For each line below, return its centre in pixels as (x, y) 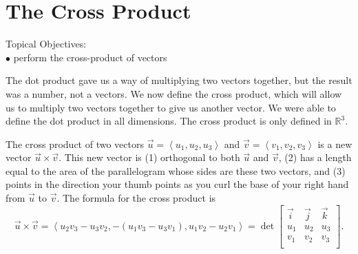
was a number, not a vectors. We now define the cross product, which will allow (174, 93)
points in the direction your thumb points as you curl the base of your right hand (177, 184)
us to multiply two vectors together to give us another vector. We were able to (171, 107)
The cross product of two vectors (75, 144)
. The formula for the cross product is (136, 198)
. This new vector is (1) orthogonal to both (149, 157)
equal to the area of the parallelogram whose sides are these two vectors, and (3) (176, 170)
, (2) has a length (315, 157)
